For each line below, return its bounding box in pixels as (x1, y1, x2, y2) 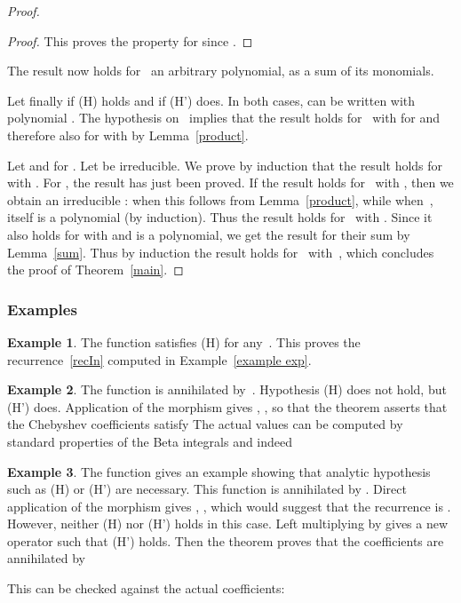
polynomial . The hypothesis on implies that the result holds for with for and (7, 108, 441, 127)
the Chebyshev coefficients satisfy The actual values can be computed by (7, 415, 403, 433)
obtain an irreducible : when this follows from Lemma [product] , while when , (7, 190, 433, 209)
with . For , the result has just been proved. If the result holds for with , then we (7, 173, 454, 192)
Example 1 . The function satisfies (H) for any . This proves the (7, 332, 361, 351)
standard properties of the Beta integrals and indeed (7, 432, 293, 450)
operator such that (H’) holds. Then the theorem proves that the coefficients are (7, 531, 444, 550)
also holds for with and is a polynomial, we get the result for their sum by (7, 225, 410, 243)
